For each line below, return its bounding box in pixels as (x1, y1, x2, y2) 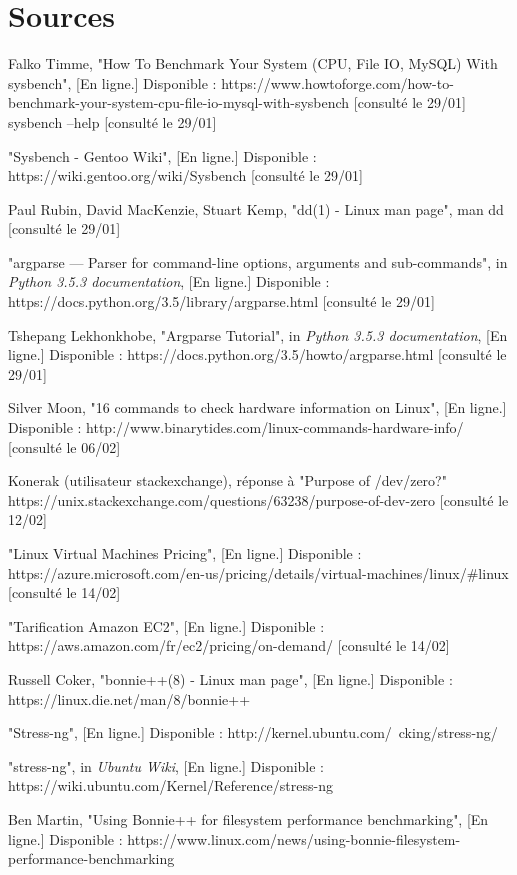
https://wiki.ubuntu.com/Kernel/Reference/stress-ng (8, 775, 333, 796)
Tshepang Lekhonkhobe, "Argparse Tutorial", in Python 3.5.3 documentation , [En (8, 324, 508, 345)
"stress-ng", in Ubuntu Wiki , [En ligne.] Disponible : (8, 755, 325, 776)
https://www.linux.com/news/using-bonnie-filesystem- (127, 828, 461, 849)
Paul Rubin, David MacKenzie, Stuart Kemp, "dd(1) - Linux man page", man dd (8, 198, 504, 219)
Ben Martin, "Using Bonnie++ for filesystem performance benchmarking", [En (8, 808, 489, 829)
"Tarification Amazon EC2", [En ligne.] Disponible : (8, 615, 325, 636)
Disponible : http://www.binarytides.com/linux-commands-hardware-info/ (8, 417, 464, 438)
